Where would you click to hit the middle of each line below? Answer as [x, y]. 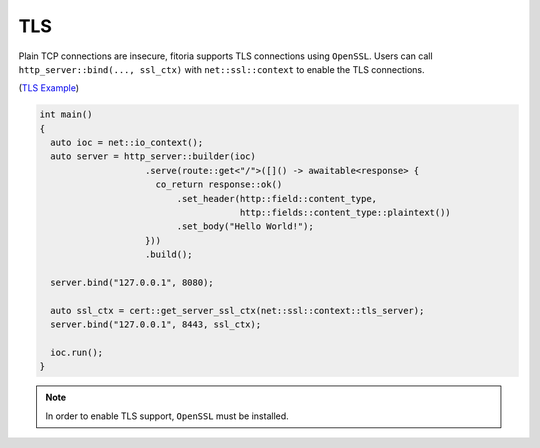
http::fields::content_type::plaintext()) [345, 213]
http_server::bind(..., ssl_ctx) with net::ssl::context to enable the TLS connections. [221, 69]
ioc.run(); [77, 352]
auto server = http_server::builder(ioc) [153, 156]
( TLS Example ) [49, 88]
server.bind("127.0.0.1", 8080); [132, 282]
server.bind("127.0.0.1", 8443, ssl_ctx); [156, 324]
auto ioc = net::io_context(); [127, 143]
